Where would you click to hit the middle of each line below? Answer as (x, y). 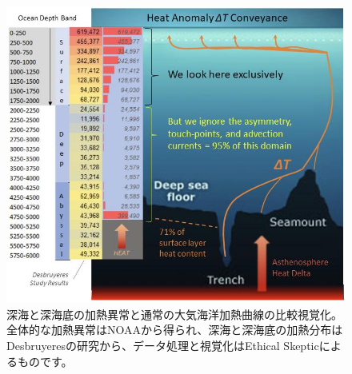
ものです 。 (45, 361)
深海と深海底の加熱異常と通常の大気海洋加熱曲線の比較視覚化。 (174, 314)
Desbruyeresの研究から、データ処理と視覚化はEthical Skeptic (163, 345)
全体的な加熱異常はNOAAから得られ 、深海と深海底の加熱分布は (175, 330)
